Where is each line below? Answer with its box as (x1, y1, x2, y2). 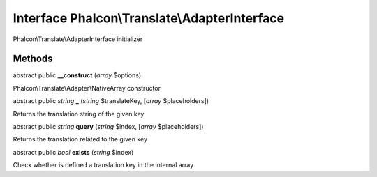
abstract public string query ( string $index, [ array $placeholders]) (13, 123, 204, 131)
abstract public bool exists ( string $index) (13, 148, 134, 156)
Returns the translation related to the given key (13, 135, 148, 144)
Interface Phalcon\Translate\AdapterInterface (13, 10, 285, 26)
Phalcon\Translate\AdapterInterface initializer (13, 35, 143, 43)
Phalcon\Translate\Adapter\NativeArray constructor (13, 84, 161, 92)
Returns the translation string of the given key (13, 109, 145, 118)
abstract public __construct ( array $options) (13, 71, 142, 79)
